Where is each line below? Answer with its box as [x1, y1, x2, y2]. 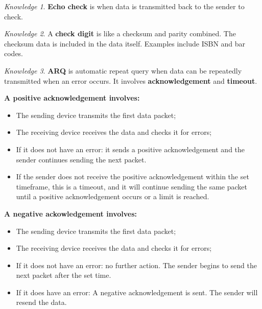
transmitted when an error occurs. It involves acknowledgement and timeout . [4, 75, 257, 86]
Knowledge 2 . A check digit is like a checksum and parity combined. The [4, 28, 236, 39]
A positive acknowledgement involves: [4, 92, 140, 103]
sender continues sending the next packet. [16, 154, 147, 164]
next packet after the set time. [16, 270, 111, 280]
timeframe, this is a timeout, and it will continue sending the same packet [16, 181, 247, 192]
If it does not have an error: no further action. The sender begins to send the [16, 259, 257, 270]
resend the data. [16, 297, 67, 307]
